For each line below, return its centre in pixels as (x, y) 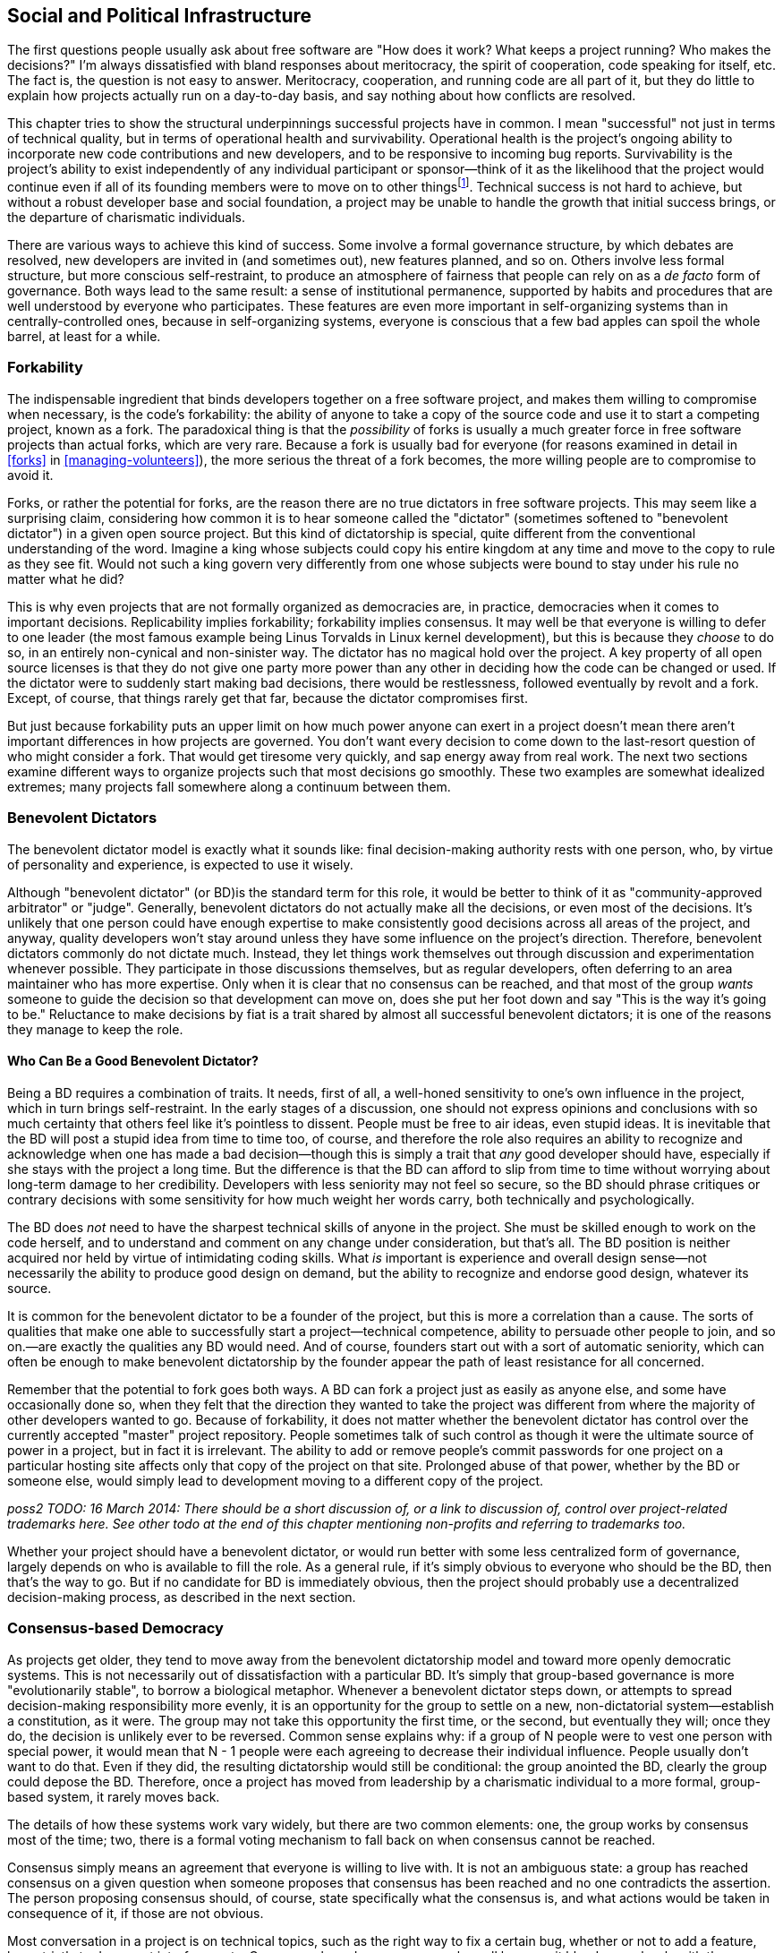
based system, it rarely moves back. (114, 1796)
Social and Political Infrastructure (160, 16)
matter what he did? (66, 578)
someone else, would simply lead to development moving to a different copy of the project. (276, 1480)
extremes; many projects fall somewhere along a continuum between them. (229, 786)
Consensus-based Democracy (115, 1628)
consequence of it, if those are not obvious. (136, 1913)
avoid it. (30, 475)
